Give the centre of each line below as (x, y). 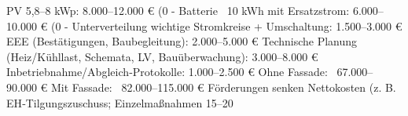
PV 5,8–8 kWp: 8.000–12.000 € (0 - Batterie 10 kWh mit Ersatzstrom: (178, 10)
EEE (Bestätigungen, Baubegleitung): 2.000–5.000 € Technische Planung (182, 41)
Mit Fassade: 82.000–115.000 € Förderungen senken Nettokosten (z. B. (223, 87)
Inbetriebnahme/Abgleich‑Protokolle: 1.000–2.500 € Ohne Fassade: (167, 72)
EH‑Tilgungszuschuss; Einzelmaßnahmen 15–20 (120, 102)
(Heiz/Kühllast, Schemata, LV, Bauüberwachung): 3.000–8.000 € (162, 56)
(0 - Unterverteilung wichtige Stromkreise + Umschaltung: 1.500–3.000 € (226, 25)
